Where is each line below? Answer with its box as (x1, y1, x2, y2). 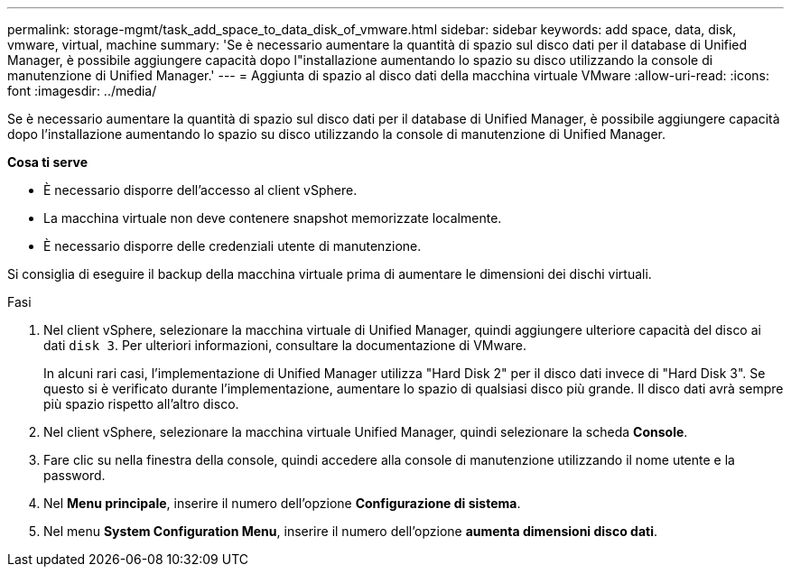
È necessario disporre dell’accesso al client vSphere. (43, 182, 358, 198)
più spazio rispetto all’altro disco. (43, 396, 239, 412)
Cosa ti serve (7, 154, 88, 170)
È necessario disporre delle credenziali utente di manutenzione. (43, 238, 422, 254)
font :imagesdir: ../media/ (7, 83, 157, 98)
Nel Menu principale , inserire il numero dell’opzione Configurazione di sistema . (43, 495, 521, 511)
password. (43, 468, 106, 483)
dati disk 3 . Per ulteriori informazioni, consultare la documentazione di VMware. (43, 338, 526, 353)
